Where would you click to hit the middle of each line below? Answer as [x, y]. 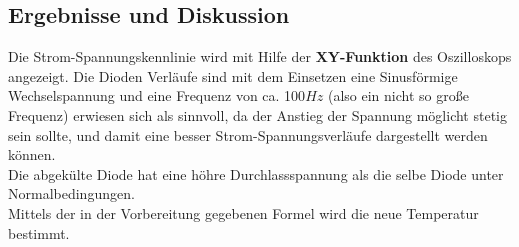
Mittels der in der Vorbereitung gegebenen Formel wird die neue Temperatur [243, 212]
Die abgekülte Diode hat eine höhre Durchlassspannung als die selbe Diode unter [256, 173]
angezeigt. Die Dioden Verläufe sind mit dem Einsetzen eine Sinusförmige [233, 75]
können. [32, 154]
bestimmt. [39, 232]
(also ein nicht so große [398, 95]
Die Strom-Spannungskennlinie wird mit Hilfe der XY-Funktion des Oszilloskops [260, 56]
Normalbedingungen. [71, 193]
